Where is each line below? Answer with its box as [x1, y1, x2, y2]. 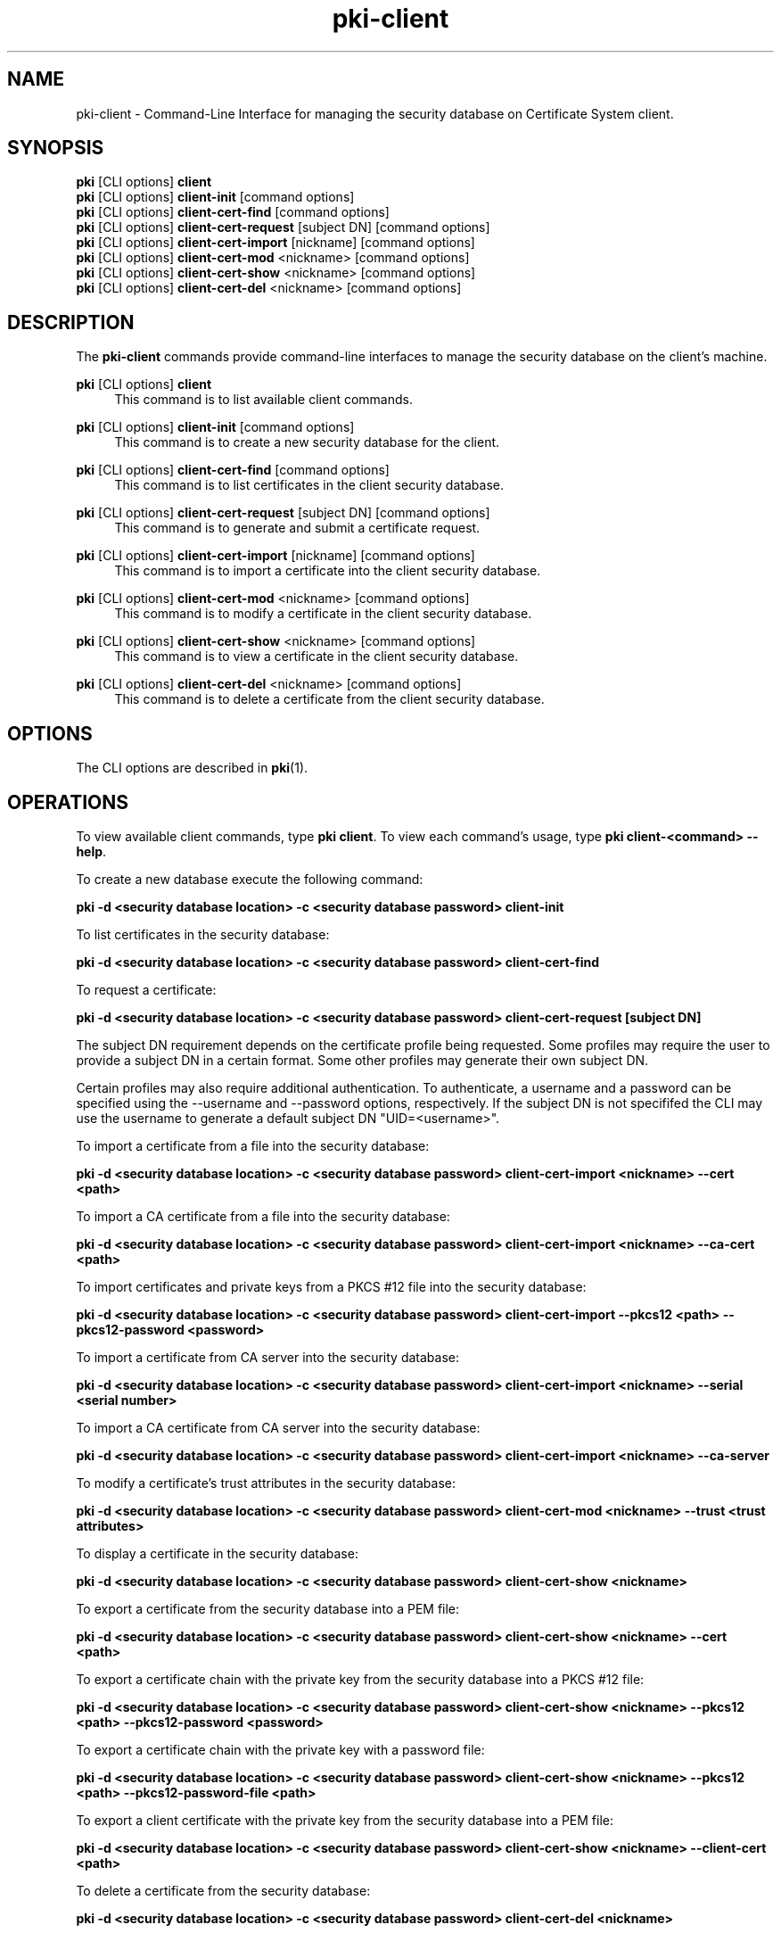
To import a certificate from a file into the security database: [76, 1137, 430, 1153]
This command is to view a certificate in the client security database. [114, 648, 519, 665]
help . [76, 843, 107, 859]
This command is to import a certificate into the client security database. [114, 563, 541, 579]
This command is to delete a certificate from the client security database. [114, 691, 545, 707]
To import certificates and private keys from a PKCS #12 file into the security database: [76, 1278, 587, 1294]
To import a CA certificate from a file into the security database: [76, 1208, 450, 1224]
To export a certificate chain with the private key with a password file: [76, 1741, 485, 1757]
